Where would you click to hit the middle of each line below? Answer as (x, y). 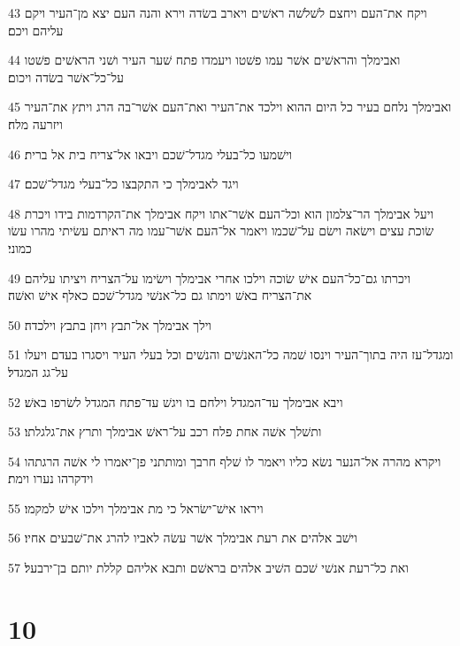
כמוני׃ (20, 247)
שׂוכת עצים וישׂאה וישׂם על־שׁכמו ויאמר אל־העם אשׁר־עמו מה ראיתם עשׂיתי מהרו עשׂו (221, 231)
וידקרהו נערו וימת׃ (51, 478)
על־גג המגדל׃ (38, 371)
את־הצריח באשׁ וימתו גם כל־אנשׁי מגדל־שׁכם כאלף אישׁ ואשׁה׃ (160, 295)
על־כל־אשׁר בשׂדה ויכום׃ (66, 77)
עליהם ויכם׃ (36, 30)
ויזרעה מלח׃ (35, 123)
